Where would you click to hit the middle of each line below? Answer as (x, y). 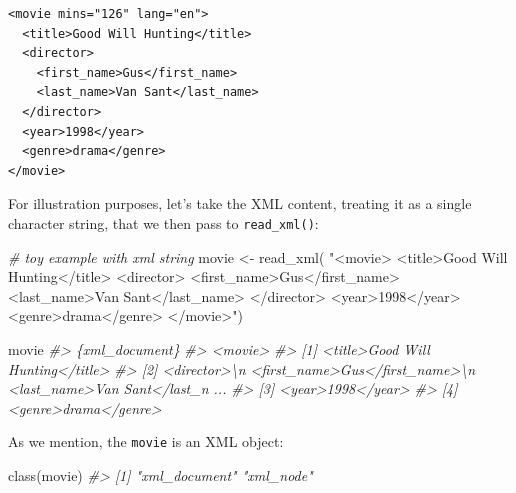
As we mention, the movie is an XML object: (146, 441)
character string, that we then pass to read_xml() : (163, 222)
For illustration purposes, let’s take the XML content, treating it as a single (240, 203)
